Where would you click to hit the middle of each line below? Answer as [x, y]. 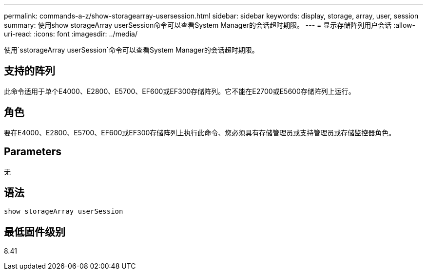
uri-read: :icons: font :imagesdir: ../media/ [71, 34]
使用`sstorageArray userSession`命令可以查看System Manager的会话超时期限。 [131, 50]
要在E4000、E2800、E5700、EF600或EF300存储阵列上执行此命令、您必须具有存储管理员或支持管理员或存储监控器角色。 [200, 132]
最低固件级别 [35, 232]
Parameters [33, 152]
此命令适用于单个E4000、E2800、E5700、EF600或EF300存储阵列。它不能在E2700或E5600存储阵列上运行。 [180, 91]
